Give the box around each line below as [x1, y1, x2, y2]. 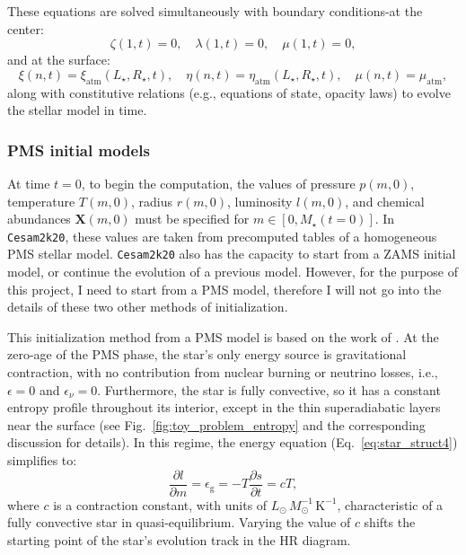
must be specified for [135, 209, 250, 228]
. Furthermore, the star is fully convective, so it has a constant [97, 380, 441, 399]
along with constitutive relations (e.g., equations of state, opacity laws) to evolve [7, 83, 451, 101]
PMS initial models [7, 138, 150, 161]
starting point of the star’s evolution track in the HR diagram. [7, 530, 351, 549]
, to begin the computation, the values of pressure [81, 173, 356, 192]
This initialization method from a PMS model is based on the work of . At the [7, 327, 439, 346]
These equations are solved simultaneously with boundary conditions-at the [7, 2, 423, 20]
